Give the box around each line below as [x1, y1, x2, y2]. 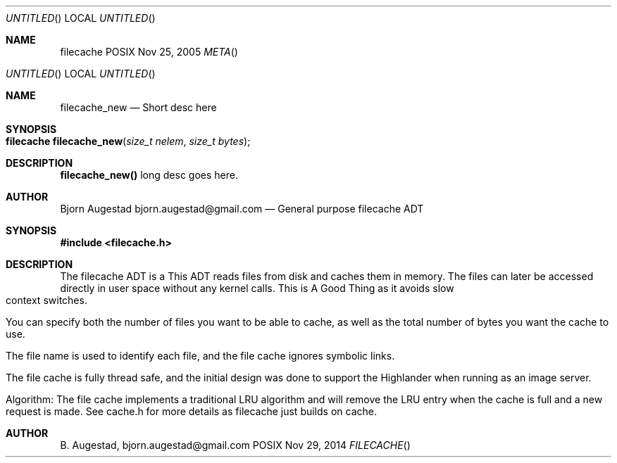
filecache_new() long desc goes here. [60, 169, 238, 181]
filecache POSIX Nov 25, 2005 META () [60, 46, 238, 58]
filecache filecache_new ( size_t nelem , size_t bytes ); [6, 135, 251, 147]
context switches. [6, 294, 87, 306]
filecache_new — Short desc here [60, 101, 217, 113]
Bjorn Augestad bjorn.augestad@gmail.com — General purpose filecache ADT [60, 203, 424, 215]
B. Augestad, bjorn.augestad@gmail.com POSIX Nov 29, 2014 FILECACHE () [60, 439, 411, 451]
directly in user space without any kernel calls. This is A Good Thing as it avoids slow [60, 282, 454, 294]
